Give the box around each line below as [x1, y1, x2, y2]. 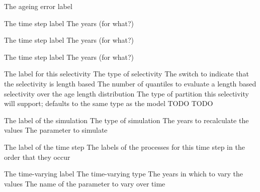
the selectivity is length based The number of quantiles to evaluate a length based [4, 78, 256, 88]
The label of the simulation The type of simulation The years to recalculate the [4, 115, 249, 125]
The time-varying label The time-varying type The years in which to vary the [4, 168, 243, 179]
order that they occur [4, 151, 70, 162]
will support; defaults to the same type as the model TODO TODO [4, 98, 213, 109]
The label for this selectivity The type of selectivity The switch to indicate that [4, 68, 249, 79]
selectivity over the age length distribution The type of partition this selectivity [4, 88, 249, 99]
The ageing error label [4, 1, 72, 11]
